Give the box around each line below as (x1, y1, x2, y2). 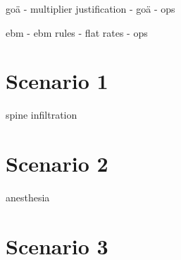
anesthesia (6, 190, 50, 205)
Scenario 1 (6, 66, 108, 95)
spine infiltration (6, 107, 77, 122)
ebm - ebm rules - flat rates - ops (6, 25, 148, 40)
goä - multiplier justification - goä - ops (6, 1, 175, 16)
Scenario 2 (6, 149, 108, 178)
